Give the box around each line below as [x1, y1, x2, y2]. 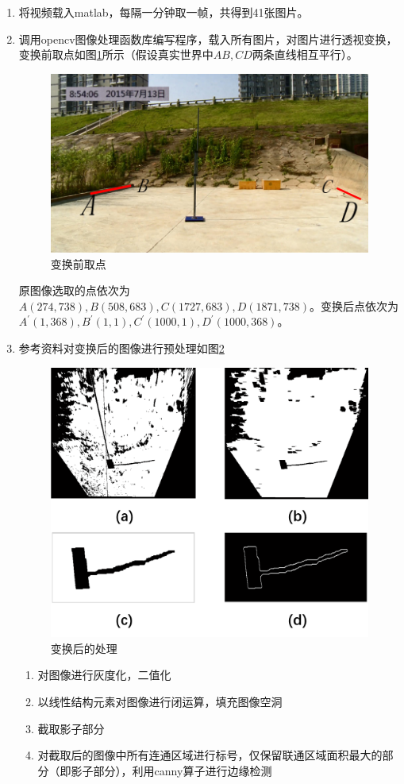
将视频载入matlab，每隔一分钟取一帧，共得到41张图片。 [18, 4, 309, 20]
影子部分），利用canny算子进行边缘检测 [71, 762, 272, 778]
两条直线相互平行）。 [252, 46, 358, 63]
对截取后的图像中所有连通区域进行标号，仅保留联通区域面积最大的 [37, 747, 383, 763]
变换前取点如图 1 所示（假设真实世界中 [18, 46, 214, 63]
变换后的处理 [50, 639, 117, 656]
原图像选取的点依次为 [18, 282, 130, 299]
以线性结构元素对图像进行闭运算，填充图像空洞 [37, 693, 283, 709]
